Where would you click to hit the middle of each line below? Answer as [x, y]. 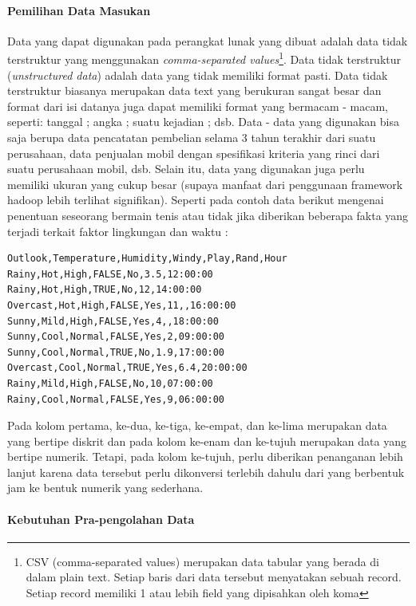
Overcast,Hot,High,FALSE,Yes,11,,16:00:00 [122, 305]
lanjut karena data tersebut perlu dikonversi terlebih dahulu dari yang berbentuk [206, 472]
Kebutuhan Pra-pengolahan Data [101, 519]
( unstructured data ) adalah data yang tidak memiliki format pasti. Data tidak [198, 75]
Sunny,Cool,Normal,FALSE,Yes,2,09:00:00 [116, 337]
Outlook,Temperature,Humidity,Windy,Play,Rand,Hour [147, 259]
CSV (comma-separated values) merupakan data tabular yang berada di [202, 561]
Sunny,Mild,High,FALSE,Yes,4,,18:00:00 [113, 321]
